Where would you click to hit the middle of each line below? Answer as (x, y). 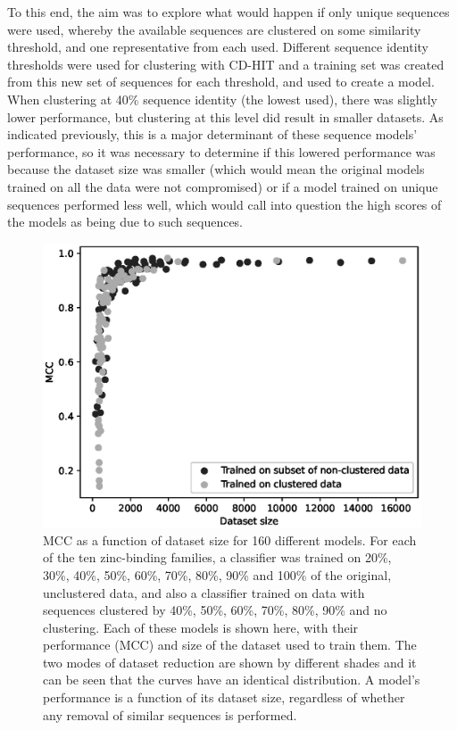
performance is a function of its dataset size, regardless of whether (224, 697)
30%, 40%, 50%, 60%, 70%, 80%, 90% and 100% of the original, (217, 574)
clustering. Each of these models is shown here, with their (201, 627)
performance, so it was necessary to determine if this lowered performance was (221, 151)
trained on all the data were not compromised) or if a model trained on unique (223, 186)
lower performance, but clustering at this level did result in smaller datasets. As (225, 116)
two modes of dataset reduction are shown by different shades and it (230, 662)
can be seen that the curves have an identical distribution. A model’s (232, 680)
